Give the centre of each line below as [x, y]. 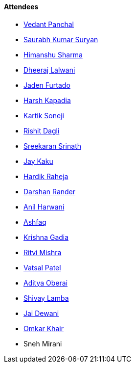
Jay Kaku [38, 161]
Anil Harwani [44, 207]
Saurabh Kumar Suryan [61, 39]
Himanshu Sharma [53, 54]
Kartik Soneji [44, 115]
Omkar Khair [44, 328]
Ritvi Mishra [43, 252]
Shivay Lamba [46, 298]
